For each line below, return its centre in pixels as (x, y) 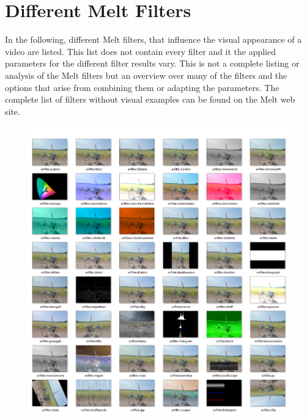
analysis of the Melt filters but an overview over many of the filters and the (146, 75)
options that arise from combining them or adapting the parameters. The (142, 87)
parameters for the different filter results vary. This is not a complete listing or (152, 63)
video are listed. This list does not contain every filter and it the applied (140, 51)
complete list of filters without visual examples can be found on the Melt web (150, 99)
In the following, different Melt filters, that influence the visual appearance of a (153, 39)
